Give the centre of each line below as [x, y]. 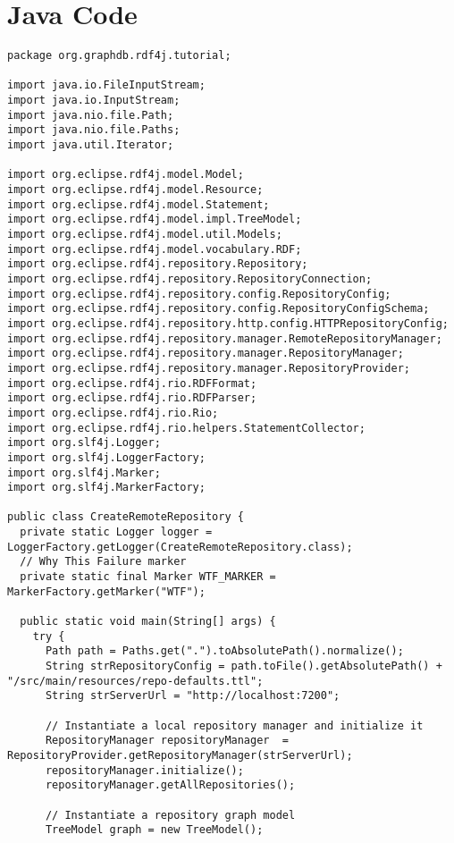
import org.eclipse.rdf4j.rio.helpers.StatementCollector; [186, 428]
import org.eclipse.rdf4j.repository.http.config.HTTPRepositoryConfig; [228, 323]
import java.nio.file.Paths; [94, 130]
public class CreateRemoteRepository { [126, 517]
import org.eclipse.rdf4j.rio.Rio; [113, 413]
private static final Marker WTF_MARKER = [148, 577]
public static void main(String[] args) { [148, 622]
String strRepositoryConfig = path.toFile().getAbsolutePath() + [244, 666]
